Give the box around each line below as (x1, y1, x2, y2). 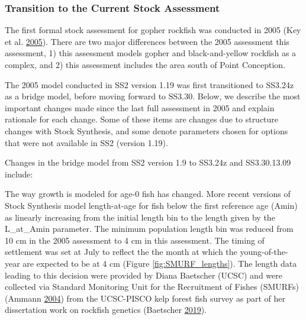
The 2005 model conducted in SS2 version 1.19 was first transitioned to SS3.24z (5, 78, 294, 90)
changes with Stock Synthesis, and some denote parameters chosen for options (5, 124, 288, 137)
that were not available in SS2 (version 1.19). (5, 136, 168, 148)
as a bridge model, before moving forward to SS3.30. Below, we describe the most (5, 90, 301, 102)
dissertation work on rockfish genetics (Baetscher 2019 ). (5, 303, 207, 316)
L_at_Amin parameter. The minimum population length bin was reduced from (5, 222, 294, 235)
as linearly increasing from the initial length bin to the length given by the (5, 211, 275, 223)
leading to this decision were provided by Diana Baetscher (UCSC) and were (5, 269, 282, 281)
